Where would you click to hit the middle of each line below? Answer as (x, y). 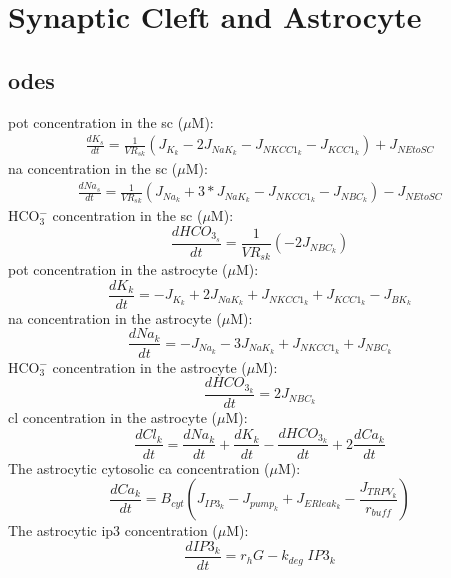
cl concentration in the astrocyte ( (112, 417)
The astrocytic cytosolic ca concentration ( (139, 467)
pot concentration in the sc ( (96, 121)
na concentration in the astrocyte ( (115, 317)
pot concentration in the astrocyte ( (118, 269)
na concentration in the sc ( (93, 168)
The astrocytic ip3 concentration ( (113, 530)
